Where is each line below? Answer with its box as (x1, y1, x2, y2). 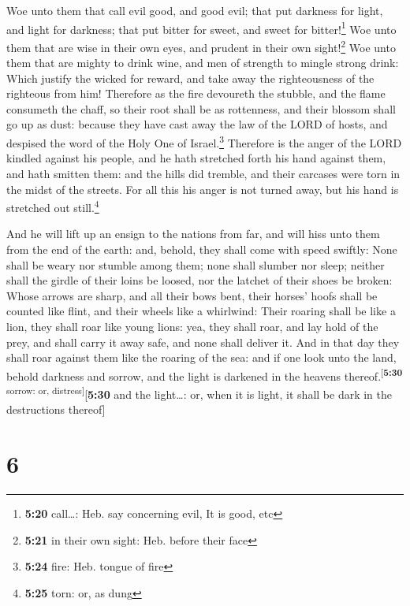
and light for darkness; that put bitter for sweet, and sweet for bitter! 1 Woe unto (6, 18, 397, 37)
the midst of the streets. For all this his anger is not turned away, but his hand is (6, 180, 399, 197)
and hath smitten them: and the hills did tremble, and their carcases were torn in (6, 165, 401, 181)
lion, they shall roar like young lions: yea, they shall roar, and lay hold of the (6, 318, 378, 334)
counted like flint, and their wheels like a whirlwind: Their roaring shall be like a (6, 303, 396, 319)
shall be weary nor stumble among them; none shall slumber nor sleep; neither (6, 256, 385, 273)
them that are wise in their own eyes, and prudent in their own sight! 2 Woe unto (6, 36, 396, 55)
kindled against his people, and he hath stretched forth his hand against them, (6, 150, 386, 166)
